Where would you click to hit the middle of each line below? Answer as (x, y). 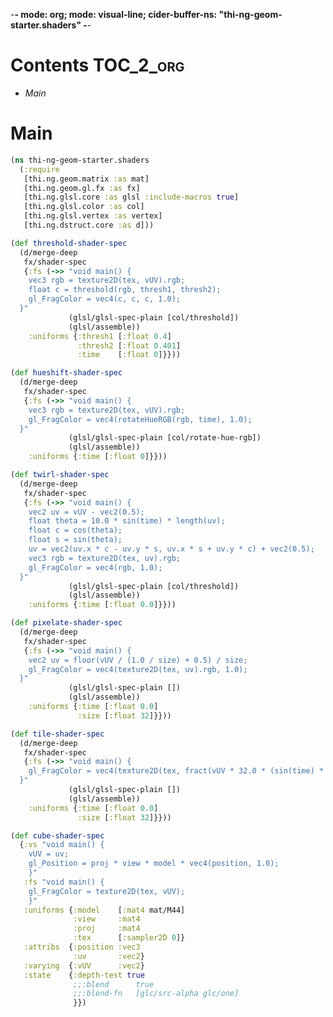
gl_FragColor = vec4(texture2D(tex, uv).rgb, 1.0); (138, 669)
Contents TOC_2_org (97, 65)
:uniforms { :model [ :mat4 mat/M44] (104, 910)
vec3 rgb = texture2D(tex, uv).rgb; (105, 558)
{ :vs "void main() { (62, 845)
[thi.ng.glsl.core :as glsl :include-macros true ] (131, 197)
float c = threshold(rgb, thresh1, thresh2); (125, 290)
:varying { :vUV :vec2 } (84, 965)
